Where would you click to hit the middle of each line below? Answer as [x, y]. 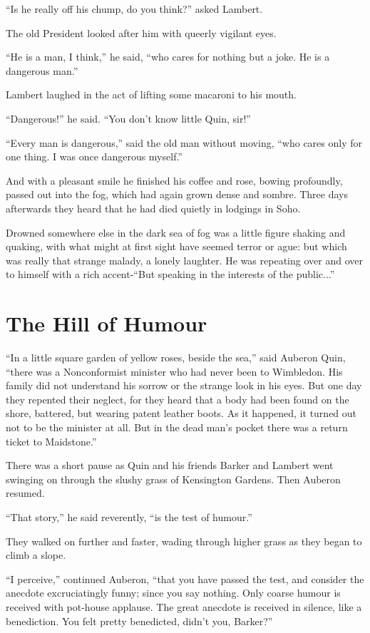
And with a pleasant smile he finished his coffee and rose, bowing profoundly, [174, 180]
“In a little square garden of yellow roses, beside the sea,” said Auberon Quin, [176, 357]
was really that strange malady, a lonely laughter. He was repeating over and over [184, 260]
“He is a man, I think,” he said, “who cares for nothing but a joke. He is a [168, 57]
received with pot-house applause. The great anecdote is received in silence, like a [184, 606]
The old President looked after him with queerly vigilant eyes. [141, 32]
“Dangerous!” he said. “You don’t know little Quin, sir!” [128, 118]
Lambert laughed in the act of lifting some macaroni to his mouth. [151, 94]
